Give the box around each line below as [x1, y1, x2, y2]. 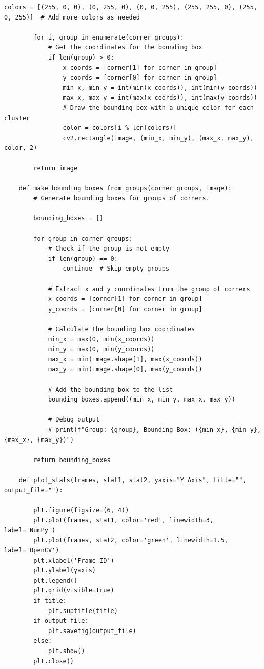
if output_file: [33, 617, 89, 625]
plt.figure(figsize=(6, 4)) [33, 506, 129, 514]
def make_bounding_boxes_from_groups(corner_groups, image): [18, 184, 232, 192]
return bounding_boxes [33, 456, 111, 464]
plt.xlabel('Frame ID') [33, 557, 114, 564]
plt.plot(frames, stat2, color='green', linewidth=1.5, [33, 537, 228, 544]
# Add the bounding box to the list [48, 386, 173, 393]
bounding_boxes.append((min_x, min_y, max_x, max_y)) [48, 396, 236, 404]
